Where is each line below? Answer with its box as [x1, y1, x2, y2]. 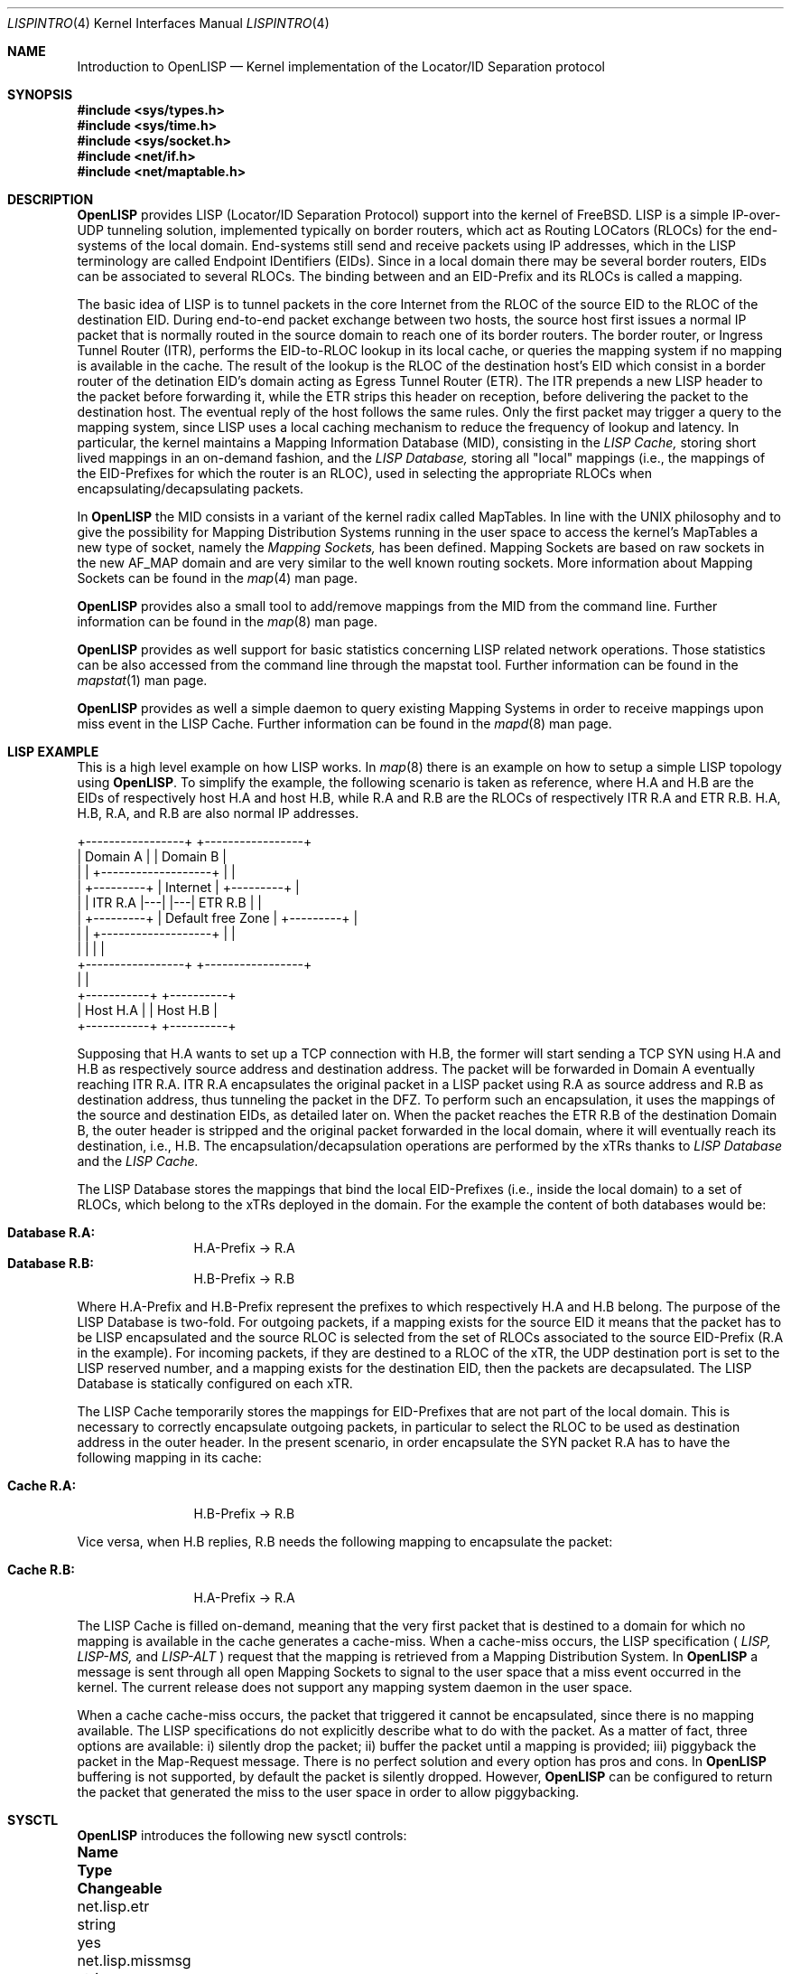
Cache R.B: [7, 1562, 75, 1577]
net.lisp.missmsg [77, 1951, 191, 1969]
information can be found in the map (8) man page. [77, 614, 378, 629]
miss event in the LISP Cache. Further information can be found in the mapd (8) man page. [77, 716, 612, 731]
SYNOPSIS [7, 87, 73, 102]
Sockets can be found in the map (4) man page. [77, 570, 358, 586]
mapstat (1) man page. [77, 672, 208, 688]
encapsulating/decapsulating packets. [77, 481, 304, 496]
